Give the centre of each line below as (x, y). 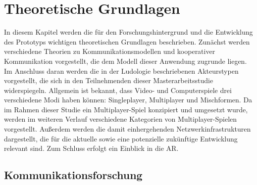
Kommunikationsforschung (73, 175)
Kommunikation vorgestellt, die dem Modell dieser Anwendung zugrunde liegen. (126, 61)
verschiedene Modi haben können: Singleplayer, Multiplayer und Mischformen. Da (128, 100)
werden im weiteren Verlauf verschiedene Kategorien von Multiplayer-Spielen (121, 119)
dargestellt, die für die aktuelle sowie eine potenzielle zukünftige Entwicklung (121, 138)
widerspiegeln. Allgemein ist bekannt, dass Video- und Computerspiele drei (118, 90)
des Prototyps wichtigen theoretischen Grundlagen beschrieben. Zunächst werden (127, 41)
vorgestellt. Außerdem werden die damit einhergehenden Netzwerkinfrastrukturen (128, 129)
